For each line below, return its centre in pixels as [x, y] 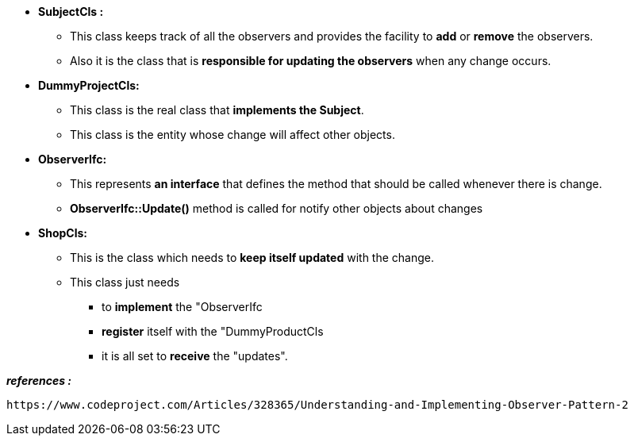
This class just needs [125, 282]
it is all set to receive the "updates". [195, 356]
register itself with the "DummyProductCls [213, 331]
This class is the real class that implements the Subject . [217, 110]
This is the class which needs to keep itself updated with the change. [252, 258]
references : [39, 381]
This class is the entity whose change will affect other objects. [232, 135]
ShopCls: [63, 233]
